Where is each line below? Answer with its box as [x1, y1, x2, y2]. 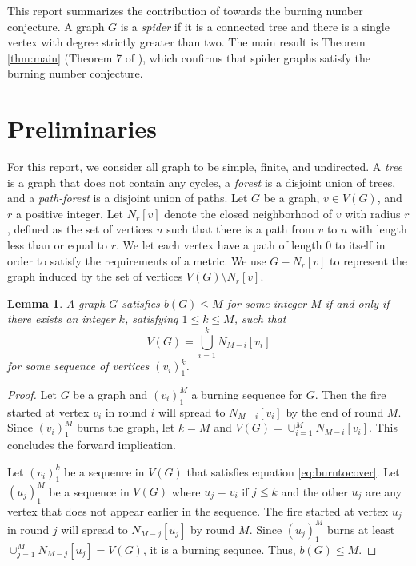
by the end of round [286, 403, 384, 420]
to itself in [334, 237, 386, 253]
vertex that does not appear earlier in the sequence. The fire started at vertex [7, 502, 389, 519]
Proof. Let [7, 385, 57, 402]
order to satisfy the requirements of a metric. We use [7, 252, 266, 269]
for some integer [226, 294, 307, 311]
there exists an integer [7, 310, 115, 327]
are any [365, 483, 402, 500]
